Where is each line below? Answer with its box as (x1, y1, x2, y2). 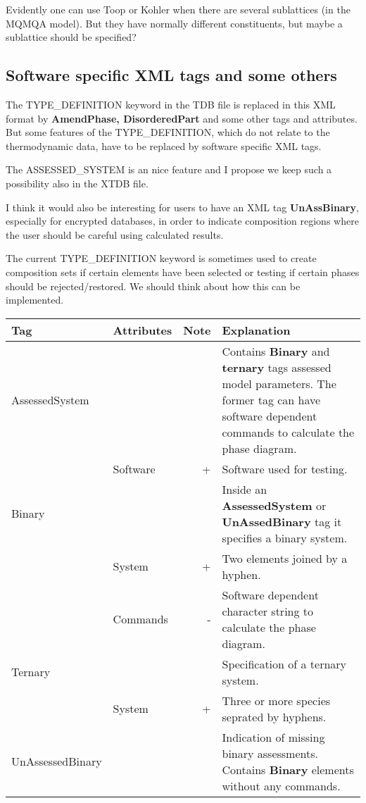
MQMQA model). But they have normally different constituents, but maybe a (6, 15, 343, 30)
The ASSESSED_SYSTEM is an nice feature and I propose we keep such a (6, 162, 332, 177)
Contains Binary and (222, 342, 330, 359)
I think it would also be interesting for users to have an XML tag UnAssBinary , (6, 199, 359, 214)
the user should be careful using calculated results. (6, 227, 224, 242)
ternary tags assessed (222, 359, 332, 375)
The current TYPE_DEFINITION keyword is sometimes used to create (6, 251, 317, 266)
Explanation (222, 321, 291, 338)
